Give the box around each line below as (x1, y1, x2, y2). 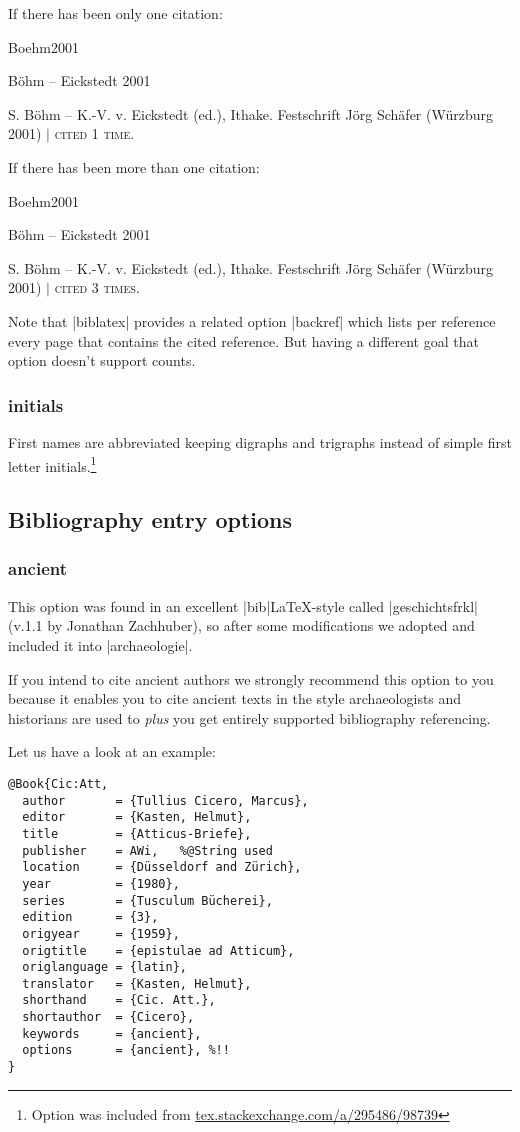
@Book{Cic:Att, (8, 776, 109, 791)
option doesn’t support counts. (8, 350, 196, 371)
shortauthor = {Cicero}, (22, 1010, 195, 1025)
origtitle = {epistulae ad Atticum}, (22, 943, 295, 958)
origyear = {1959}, (22, 926, 180, 941)
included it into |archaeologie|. (8, 634, 193, 655)
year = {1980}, (22, 876, 180, 891)
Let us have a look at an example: (8, 741, 216, 762)
